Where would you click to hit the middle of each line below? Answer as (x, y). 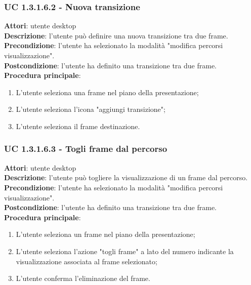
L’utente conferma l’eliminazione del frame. (83, 278)
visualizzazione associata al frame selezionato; (87, 261)
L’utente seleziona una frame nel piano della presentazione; (107, 92)
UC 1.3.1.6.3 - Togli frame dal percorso (86, 149)
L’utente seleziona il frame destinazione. (78, 126)
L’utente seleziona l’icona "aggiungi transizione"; (91, 109)
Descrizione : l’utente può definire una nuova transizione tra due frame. (116, 35)
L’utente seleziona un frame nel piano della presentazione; (106, 234)
